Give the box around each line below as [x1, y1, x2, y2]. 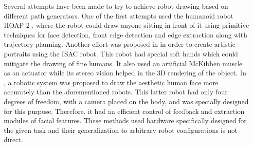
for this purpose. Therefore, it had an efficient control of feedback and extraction [4, 106, 245, 116]
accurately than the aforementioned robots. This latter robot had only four [4, 87, 228, 97]
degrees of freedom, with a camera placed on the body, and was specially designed [4, 96, 249, 106]
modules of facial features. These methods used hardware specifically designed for [4, 115, 247, 126]
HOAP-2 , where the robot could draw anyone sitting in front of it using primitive [4, 20, 249, 30]
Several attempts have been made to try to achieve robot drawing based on [4, 1, 228, 11]
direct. [4, 134, 23, 145]
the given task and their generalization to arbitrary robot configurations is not [4, 125, 238, 135]
